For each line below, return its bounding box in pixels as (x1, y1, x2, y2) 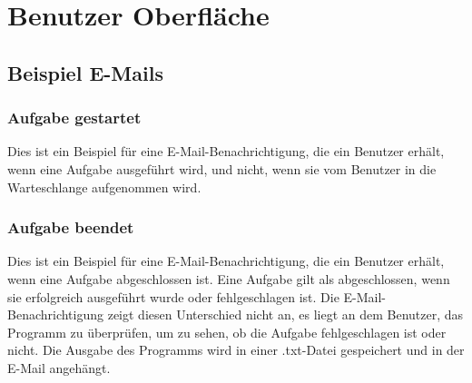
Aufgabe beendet (7, 216, 134, 239)
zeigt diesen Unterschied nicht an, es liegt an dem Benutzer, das (107, 305, 464, 324)
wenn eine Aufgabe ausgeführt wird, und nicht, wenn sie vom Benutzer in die (7, 159, 437, 178)
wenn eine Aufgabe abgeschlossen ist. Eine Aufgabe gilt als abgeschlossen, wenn (7, 269, 450, 288)
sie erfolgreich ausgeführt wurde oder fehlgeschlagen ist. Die (7, 287, 339, 306)
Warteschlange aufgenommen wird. (7, 177, 202, 196)
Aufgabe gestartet (7, 106, 142, 129)
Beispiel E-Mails (7, 58, 163, 86)
